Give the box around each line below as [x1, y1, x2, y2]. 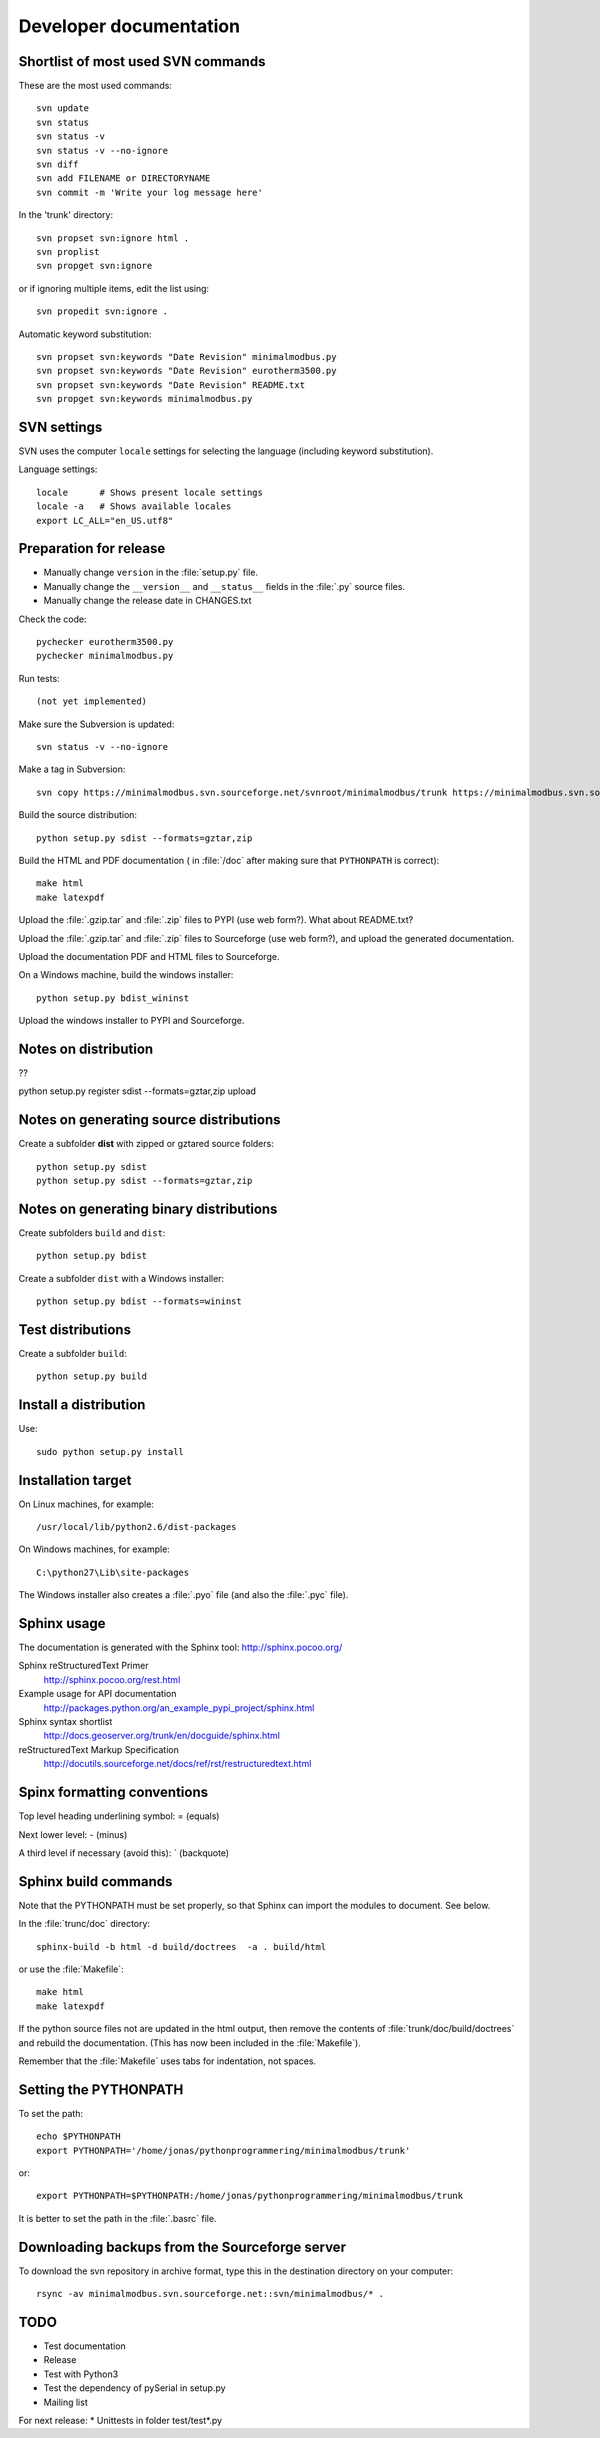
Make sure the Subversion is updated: [18, 718, 175, 730]
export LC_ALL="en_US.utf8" [36, 515, 174, 526]
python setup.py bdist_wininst [36, 992, 190, 1004]
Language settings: [18, 463, 98, 475]
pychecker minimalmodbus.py [36, 650, 174, 662]
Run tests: [18, 672, 60, 684]
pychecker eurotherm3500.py [36, 636, 174, 648]
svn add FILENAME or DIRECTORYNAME [36, 173, 211, 184]
